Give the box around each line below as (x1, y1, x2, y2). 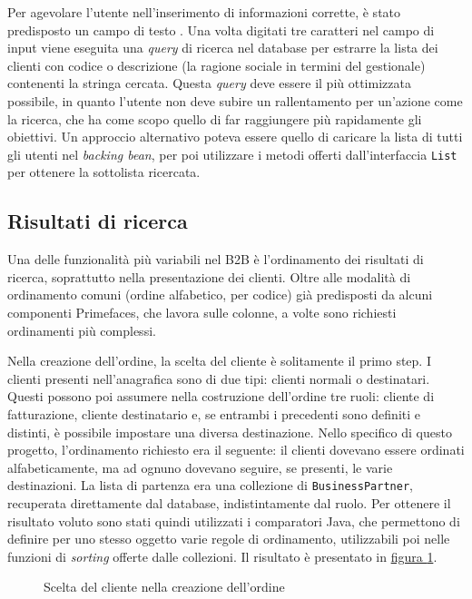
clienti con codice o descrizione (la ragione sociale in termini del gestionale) (7, 55, 426, 74)
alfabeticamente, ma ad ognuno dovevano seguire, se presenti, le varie (7, 457, 393, 476)
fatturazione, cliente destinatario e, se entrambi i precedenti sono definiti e (7, 404, 420, 423)
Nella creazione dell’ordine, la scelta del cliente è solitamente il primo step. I (7, 351, 431, 370)
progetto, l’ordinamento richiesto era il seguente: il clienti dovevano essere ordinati (7, 440, 465, 459)
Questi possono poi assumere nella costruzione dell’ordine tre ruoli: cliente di (7, 387, 435, 406)
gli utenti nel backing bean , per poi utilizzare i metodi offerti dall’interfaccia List (7, 144, 457, 163)
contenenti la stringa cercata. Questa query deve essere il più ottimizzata (7, 74, 411, 93)
